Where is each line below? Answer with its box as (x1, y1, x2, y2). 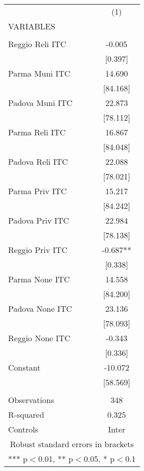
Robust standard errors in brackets (10, 438, 134, 450)
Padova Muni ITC (8, 97, 73, 108)
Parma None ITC (8, 273, 70, 285)
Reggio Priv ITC (8, 244, 67, 256)
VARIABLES (8, 20, 55, 32)
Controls (8, 423, 39, 435)
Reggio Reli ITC (8, 38, 66, 50)
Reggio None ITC (8, 332, 70, 344)
